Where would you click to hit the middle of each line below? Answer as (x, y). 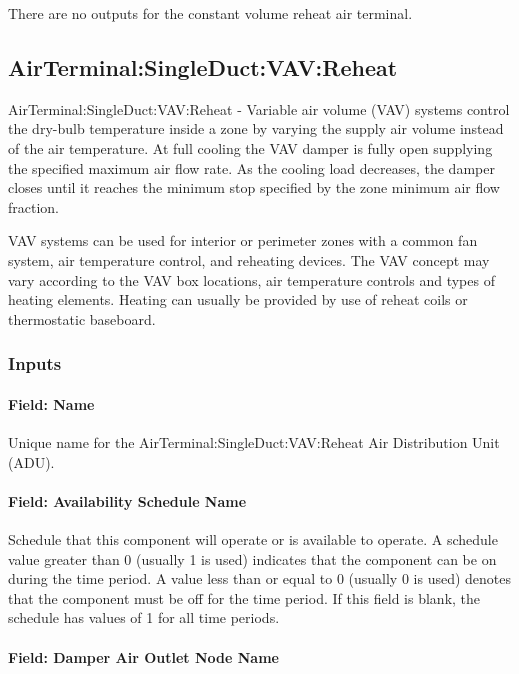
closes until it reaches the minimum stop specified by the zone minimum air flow (254, 187)
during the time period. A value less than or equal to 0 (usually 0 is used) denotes (260, 578)
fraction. (34, 206)
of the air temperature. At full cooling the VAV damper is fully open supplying (250, 147)
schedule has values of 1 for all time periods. (144, 617)
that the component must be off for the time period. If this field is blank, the (244, 597)
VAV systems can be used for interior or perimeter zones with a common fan (243, 240)
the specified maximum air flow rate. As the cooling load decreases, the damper (251, 167)
